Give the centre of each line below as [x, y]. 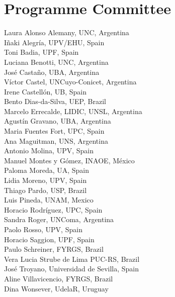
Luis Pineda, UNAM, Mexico [49, 200]
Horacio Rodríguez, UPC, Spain [53, 209]
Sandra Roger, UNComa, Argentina [59, 219]
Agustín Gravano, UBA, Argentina [58, 121]
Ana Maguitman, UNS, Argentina [56, 140]
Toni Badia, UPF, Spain [41, 52]
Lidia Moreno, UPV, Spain [46, 180]
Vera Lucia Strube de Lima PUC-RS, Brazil [72, 259]
